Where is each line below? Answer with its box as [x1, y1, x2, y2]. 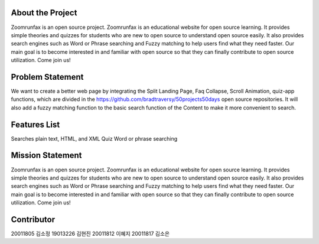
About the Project [11, 8, 77, 18]
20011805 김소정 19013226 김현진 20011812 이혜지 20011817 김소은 [11, 230, 170, 238]
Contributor [11, 214, 56, 225]
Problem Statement [11, 71, 84, 82]
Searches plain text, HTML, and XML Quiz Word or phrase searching [11, 135, 178, 142]
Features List [11, 119, 60, 129]
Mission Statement [11, 151, 82, 161]
